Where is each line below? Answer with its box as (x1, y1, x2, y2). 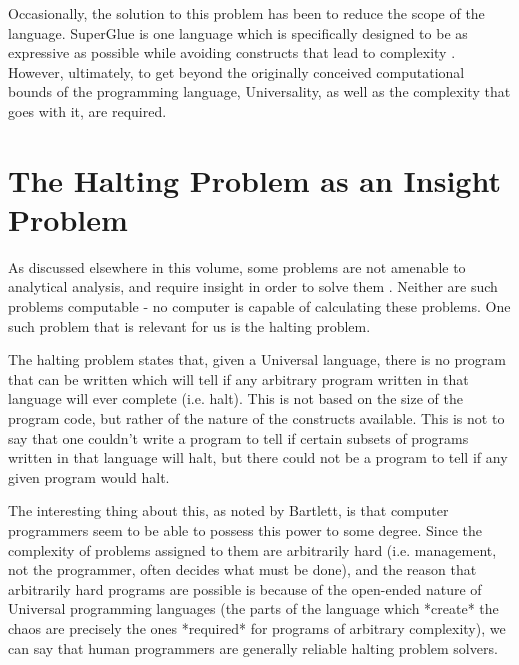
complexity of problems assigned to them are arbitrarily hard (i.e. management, (8, 539, 497, 560)
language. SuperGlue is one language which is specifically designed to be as (8, 22, 468, 43)
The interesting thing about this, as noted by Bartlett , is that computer (8, 500, 449, 521)
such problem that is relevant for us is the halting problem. (8, 315, 371, 336)
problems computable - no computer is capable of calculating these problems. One (8, 296, 511, 317)
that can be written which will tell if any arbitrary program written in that (8, 368, 469, 389)
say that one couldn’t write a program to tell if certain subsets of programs (8, 427, 469, 448)
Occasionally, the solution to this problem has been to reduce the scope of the (8, 3, 485, 23)
